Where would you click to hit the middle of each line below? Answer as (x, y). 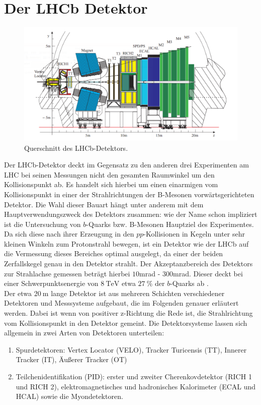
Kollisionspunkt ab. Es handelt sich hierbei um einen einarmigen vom (111, 184)
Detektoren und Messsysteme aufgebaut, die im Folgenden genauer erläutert (121, 303)
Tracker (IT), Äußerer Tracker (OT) (71, 359)
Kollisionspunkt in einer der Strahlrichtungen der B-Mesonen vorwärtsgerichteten (129, 194)
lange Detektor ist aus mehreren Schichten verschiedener (138, 293)
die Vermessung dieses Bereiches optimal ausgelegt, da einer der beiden (114, 253)
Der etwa (18, 293)
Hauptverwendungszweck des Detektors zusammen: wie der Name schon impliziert (131, 214)
